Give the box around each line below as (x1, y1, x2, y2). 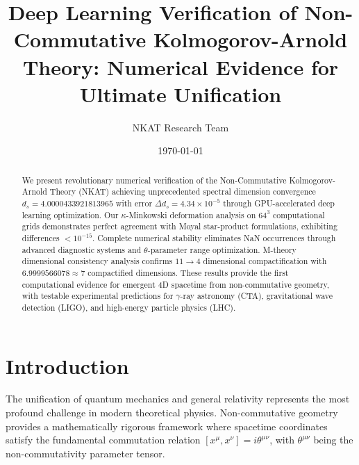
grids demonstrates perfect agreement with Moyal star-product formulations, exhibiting (22, 220, 337, 232)
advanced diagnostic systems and (22, 243, 142, 255)
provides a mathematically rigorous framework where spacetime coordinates (6, 418, 328, 433)
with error (115, 197, 153, 209)
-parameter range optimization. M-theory (147, 243, 297, 255)
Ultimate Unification (79, 79, 282, 108)
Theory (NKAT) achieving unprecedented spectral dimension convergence (49, 186, 316, 197)
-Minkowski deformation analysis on (126, 209, 256, 220)
